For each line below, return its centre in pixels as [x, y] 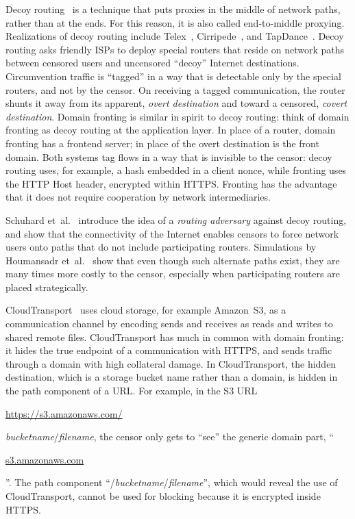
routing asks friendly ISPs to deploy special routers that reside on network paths [175, 49]
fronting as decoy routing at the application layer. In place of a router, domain [171, 130]
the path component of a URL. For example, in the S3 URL [132, 391]
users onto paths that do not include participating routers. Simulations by [161, 247]
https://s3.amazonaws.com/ [64, 413]
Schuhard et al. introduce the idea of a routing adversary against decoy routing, [176, 219]
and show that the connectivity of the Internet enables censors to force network [172, 233]
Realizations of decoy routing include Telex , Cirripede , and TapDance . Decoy [175, 36]
